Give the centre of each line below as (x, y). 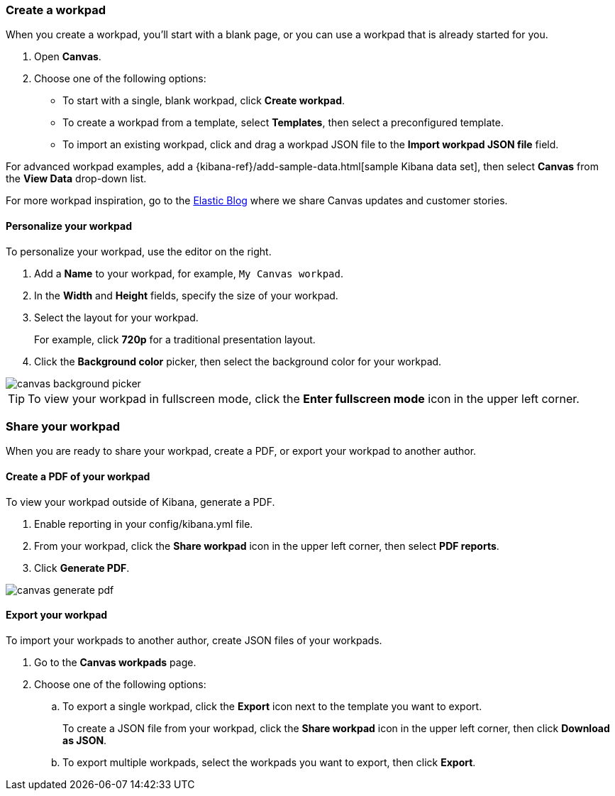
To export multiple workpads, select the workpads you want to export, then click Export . (269, 762)
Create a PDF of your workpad (78, 476)
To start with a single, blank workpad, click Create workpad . (204, 101)
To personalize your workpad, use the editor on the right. (139, 251)
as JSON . (85, 740)
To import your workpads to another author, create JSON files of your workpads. (194, 640)
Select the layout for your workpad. (116, 317)
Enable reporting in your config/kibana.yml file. (144, 524)
